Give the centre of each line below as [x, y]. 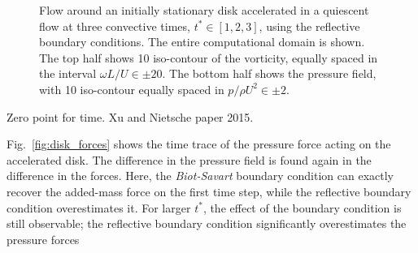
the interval [68, 73]
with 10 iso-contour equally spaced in [132, 89]
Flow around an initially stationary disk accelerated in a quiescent [204, 10]
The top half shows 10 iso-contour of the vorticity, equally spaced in [209, 57]
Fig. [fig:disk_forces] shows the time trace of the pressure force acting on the [199, 144]
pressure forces [43, 239]
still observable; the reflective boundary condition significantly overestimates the [207, 223]
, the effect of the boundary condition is [302, 207]
